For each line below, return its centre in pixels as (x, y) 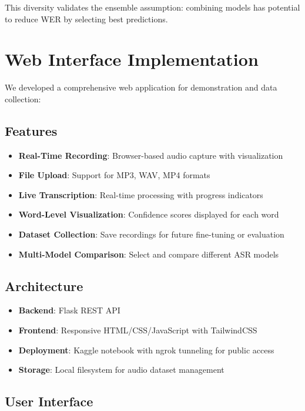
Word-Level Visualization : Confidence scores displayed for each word (149, 214)
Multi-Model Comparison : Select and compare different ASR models (149, 254)
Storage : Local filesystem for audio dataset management (121, 370)
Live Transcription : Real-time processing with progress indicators (141, 194)
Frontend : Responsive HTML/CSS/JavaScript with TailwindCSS (138, 330)
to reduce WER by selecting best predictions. (86, 19)
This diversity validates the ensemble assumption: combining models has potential (152, 7)
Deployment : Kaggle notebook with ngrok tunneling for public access (146, 350)
